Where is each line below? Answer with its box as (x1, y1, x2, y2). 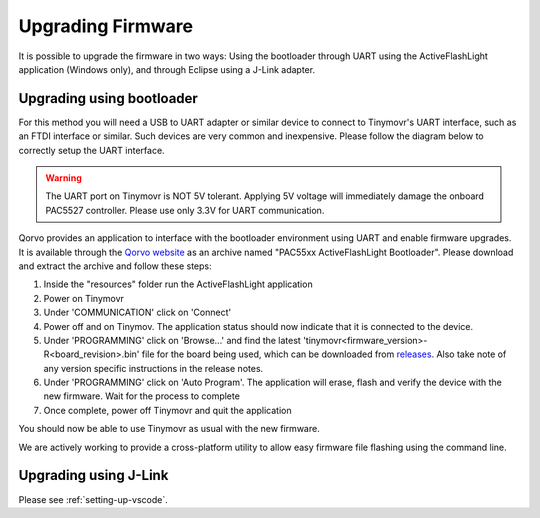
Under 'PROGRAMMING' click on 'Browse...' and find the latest (43, 334, 302, 346)
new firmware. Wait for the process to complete (43, 390, 240, 402)
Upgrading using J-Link (18, 467, 169, 484)
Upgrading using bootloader (18, 90, 199, 107)
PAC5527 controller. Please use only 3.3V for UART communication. (45, 204, 325, 216)
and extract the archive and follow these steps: (18, 260, 212, 272)
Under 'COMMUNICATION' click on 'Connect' (43, 306, 232, 319)
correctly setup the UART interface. (18, 144, 165, 156)
